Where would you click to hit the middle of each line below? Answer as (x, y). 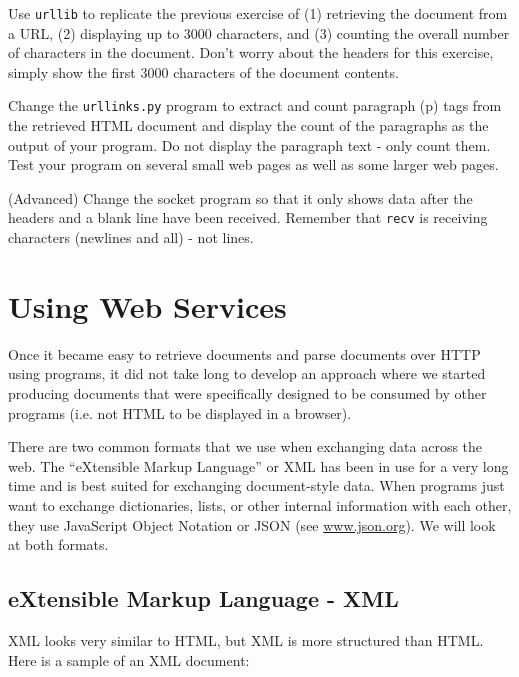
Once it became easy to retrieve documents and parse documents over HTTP (244, 353)
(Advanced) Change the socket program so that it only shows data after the (240, 197)
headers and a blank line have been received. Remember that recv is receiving (248, 217)
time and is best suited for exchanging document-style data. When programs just (256, 485)
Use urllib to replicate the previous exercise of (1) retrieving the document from (258, 13)
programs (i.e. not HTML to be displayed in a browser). (180, 412)
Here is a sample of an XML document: (129, 659)
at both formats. (58, 544)
